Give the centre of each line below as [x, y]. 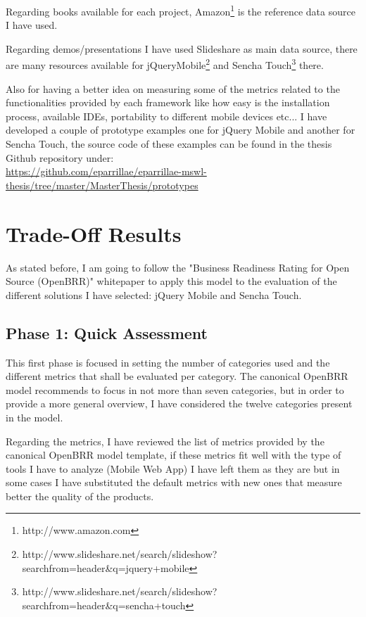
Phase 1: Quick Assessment [107, 332]
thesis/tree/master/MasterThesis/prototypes [102, 185]
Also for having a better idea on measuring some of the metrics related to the [173, 88]
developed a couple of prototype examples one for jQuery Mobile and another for [181, 130]
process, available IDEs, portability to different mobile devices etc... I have [166, 116]
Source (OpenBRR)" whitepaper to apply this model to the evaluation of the [171, 281]
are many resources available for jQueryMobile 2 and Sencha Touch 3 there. [165, 64]
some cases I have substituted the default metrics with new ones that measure [174, 482]
